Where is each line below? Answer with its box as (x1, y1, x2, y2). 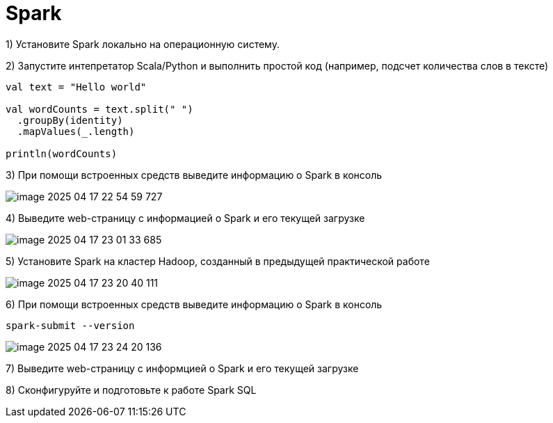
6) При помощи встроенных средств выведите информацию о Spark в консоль (6, 298, 383, 310)
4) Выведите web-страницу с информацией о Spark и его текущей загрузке (6, 211, 365, 224)
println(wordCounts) (6, 147, 118, 159)
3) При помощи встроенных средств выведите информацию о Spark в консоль (6, 168, 383, 181)
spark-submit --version (6, 319, 135, 331)
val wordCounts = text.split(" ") (6, 103, 193, 115)
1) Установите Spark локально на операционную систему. (6, 38, 280, 50)
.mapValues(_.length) (17, 125, 135, 137)
